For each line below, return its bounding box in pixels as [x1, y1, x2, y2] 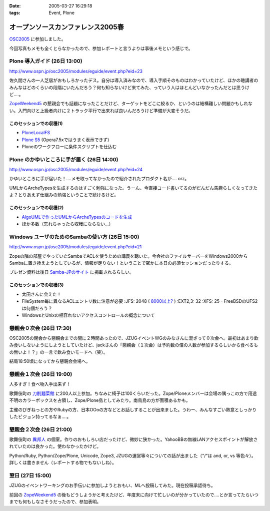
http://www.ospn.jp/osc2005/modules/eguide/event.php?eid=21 [9, 244, 142, 250]
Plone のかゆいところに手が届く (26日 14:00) [9, 156, 118, 163]
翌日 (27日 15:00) [9, 472, 51, 479]
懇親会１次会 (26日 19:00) [9, 371, 72, 377]
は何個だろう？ [21, 305, 52, 311]
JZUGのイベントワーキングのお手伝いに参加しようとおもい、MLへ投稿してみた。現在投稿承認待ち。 [9, 482, 216, 488]
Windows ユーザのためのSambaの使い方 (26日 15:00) [9, 233, 139, 240]
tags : [9, 10, 20, 16]
